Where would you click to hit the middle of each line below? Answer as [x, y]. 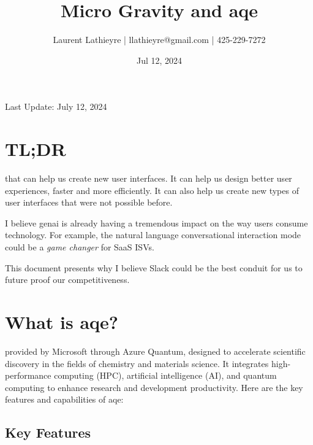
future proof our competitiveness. [67, 280]
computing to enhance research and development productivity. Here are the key [154, 387]
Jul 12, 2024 [159, 60]
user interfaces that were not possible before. [89, 202]
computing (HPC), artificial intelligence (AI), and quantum [165, 375]
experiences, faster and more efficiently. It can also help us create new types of [152, 190]
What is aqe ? [62, 321]
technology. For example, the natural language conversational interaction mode [153, 235]
